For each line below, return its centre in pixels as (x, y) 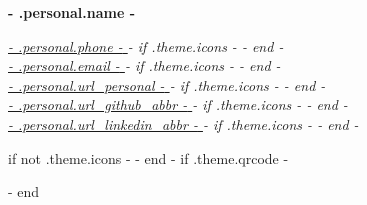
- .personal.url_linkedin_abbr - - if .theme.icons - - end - (183, 123)
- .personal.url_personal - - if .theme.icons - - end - (167, 84)
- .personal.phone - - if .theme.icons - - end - (146, 45)
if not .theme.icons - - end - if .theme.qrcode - (148, 157)
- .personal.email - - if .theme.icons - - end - (144, 65)
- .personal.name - (71, 12)
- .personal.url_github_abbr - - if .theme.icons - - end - (178, 104)
